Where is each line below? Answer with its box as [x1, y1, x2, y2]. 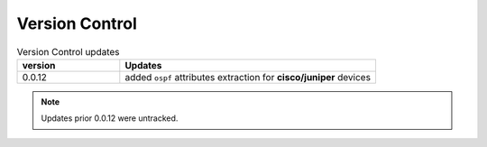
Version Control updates [16, 45, 121, 58]
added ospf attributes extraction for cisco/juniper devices [124, 70, 372, 83]
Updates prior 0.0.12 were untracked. [41, 113, 179, 124]
